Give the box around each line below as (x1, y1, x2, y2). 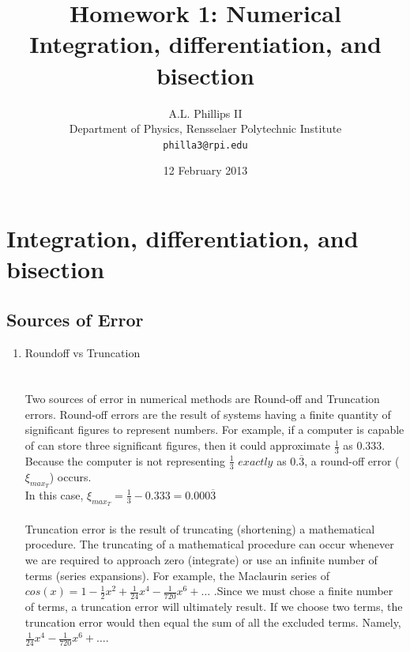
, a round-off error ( (304, 452, 400, 469)
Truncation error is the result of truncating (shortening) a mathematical (24, 520, 375, 537)
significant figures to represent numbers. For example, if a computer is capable (24, 421, 404, 438)
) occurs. (49, 468, 92, 484)
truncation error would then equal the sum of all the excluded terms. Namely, (24, 613, 401, 630)
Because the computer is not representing (24, 452, 226, 469)
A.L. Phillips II (168, 104, 243, 121)
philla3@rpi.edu (163, 139, 248, 151)
